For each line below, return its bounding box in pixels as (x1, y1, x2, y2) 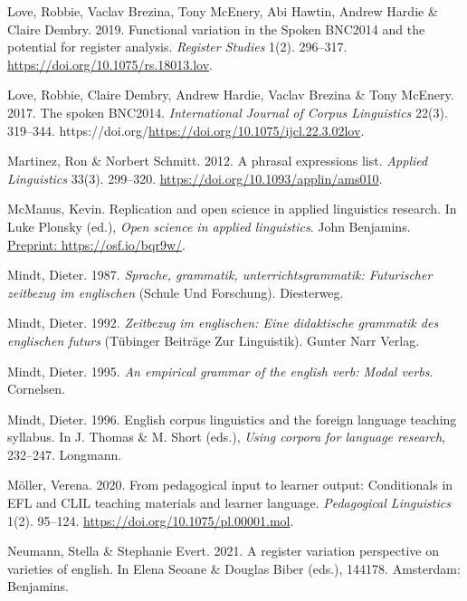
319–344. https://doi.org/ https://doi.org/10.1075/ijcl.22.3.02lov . (7, 120, 365, 139)
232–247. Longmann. (7, 444, 122, 463)
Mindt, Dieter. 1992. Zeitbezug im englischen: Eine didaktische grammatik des (7, 313, 439, 332)
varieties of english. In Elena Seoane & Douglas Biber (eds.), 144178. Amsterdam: (7, 558, 461, 577)
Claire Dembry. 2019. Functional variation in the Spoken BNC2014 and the (7, 19, 425, 38)
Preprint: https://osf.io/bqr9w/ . (7, 234, 186, 253)
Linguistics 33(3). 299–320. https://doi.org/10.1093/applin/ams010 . (7, 168, 383, 187)
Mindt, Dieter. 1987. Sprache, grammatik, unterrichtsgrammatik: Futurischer (7, 265, 433, 284)
